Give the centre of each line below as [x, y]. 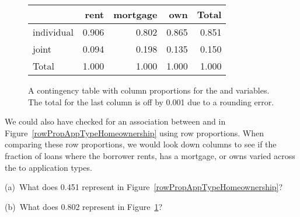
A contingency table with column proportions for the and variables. [149, 90]
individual [53, 32]
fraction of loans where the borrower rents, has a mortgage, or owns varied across [150, 155]
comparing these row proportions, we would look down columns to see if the [141, 144]
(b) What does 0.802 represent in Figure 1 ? [83, 206]
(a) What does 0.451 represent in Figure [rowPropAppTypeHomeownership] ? [144, 187]
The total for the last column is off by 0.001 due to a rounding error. [151, 101]
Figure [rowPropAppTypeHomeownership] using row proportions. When [134, 132]
